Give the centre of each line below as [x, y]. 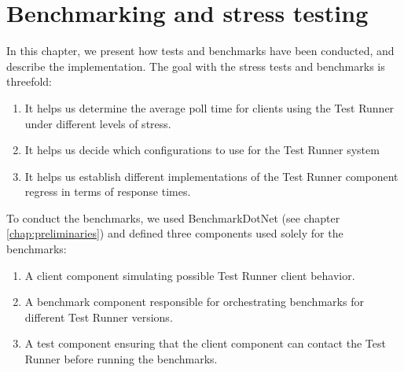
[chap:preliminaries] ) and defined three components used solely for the [175, 233]
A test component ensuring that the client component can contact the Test [205, 343]
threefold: [29, 81]
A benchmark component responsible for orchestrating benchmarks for [194, 302]
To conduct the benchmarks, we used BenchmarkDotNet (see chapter [173, 217]
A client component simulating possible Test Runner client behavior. [190, 275]
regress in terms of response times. [108, 192]
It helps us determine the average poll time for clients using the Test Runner [209, 107]
